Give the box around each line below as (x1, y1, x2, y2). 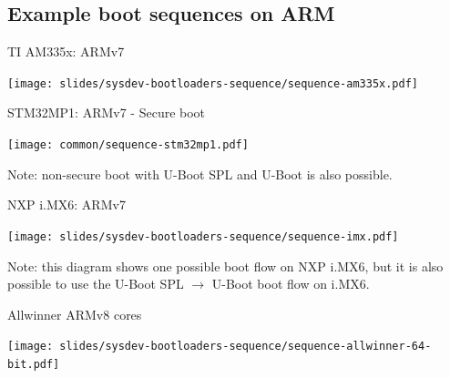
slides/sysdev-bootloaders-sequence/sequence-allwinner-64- (59, 340, 432, 353)
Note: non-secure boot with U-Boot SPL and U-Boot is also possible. (7, 164, 393, 183)
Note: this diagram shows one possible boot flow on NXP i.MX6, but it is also (7, 256, 444, 275)
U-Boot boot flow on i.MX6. (211, 274, 370, 293)
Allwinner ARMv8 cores (7, 304, 142, 323)
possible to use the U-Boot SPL (7, 274, 184, 293)
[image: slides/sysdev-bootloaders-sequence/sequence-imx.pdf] (7, 230, 399, 243)
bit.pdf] (7, 357, 60, 371)
